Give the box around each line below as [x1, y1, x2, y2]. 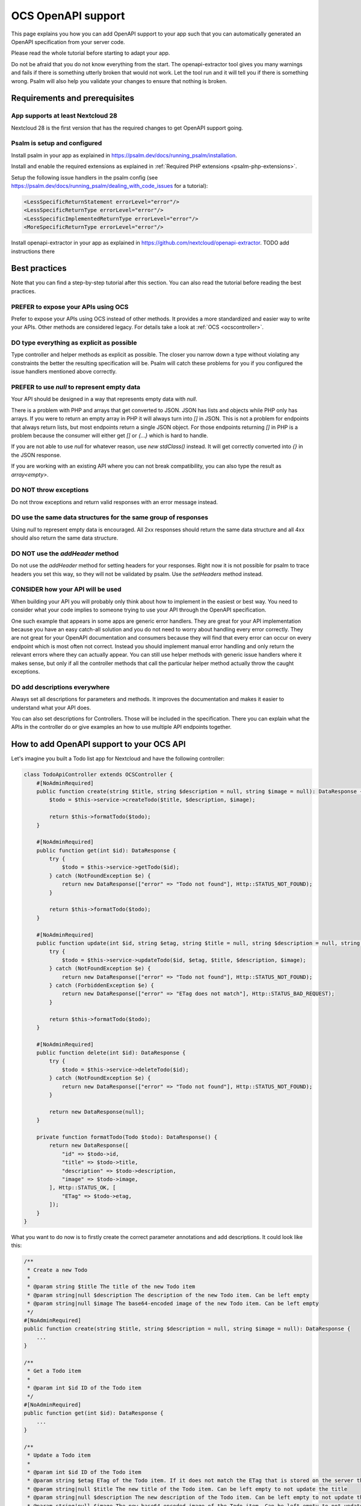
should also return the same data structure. [11, 534, 119, 542]
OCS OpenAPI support [11, 9, 125, 22]
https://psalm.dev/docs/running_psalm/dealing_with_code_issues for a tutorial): [11, 182, 208, 189]
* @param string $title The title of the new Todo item [27, 1283, 196, 1290]
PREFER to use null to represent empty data [11, 383, 141, 392]
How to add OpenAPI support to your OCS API [11, 739, 186, 749]
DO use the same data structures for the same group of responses [11, 513, 209, 522]
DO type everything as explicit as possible [11, 339, 137, 347]
